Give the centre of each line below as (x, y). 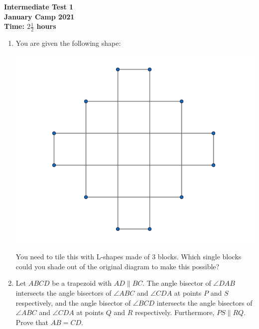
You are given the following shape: (68, 43)
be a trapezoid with (82, 283)
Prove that (32, 322)
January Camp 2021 (39, 16)
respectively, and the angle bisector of (73, 302)
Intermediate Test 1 (39, 6)
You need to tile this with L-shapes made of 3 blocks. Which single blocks (129, 257)
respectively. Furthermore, (175, 312)
